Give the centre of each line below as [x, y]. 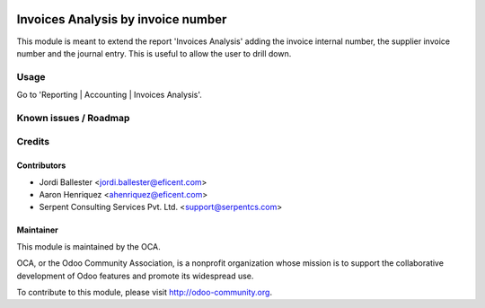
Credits [33, 142]
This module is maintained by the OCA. [88, 246]
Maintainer [37, 230]
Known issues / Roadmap [73, 118]
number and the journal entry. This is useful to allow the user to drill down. [154, 53]
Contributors [41, 165]
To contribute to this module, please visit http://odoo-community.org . [145, 292]
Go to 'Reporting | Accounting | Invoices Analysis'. [109, 95]
